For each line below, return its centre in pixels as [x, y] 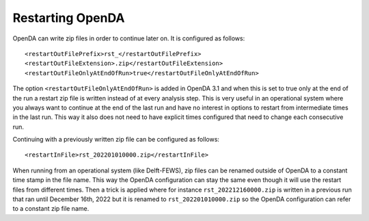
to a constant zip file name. [51, 209]
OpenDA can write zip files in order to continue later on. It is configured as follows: [129, 38]
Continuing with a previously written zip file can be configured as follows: [116, 140]
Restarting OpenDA [69, 18]
